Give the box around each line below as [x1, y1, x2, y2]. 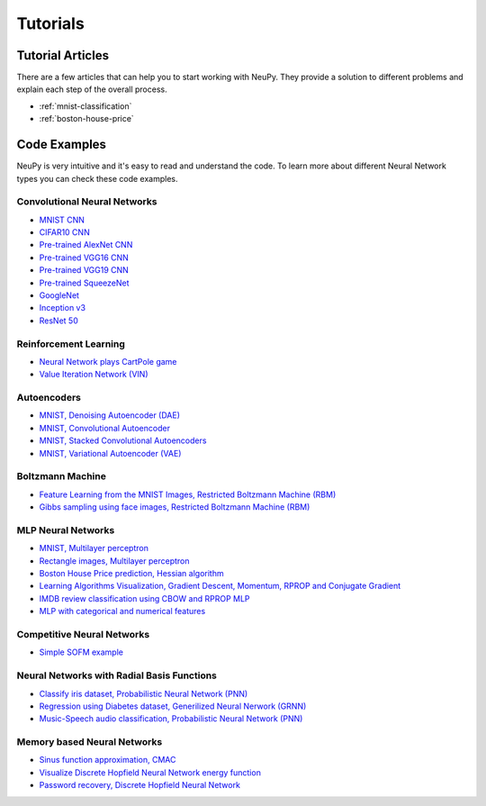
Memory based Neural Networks [16, 736, 163, 748]
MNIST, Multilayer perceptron [39, 543, 148, 554]
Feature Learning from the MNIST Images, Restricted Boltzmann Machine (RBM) [39, 489, 337, 500]
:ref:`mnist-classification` [39, 100, 132, 112]
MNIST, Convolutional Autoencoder [39, 422, 171, 433]
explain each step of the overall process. [16, 84, 167, 95]
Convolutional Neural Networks [16, 195, 157, 208]
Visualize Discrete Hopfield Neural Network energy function [39, 766, 261, 778]
